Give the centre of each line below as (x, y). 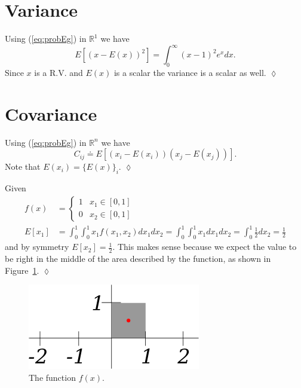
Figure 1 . (22, 270)
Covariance (51, 113)
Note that (23, 166)
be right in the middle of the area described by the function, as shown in (138, 258)
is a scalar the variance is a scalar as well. (190, 73)
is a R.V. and (59, 73)
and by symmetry (37, 247)
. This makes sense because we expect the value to (205, 247)
